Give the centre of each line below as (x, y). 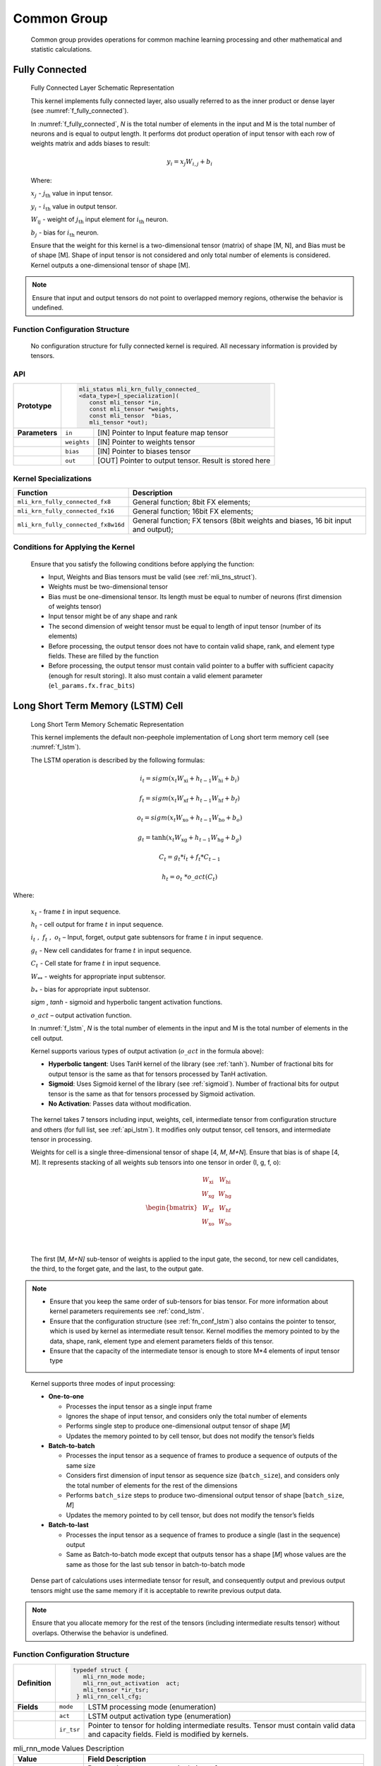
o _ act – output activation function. (81, 1015)
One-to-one (66, 1397)
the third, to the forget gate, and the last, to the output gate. (117, 1269)
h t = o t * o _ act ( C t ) (189, 877)
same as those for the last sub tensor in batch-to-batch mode (156, 1564)
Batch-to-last (68, 1525)
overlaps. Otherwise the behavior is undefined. (100, 1632)
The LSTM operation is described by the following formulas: (118, 760)
